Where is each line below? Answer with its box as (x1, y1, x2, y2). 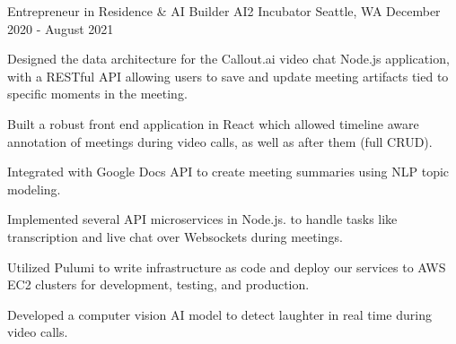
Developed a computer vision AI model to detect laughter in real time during (7, 305, 432, 323)
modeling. (7, 179, 61, 198)
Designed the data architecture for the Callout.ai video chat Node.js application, (7, 49, 450, 68)
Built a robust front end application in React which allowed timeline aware (7, 114, 419, 133)
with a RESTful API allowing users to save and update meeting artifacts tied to (7, 66, 449, 85)
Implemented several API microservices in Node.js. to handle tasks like (7, 210, 398, 228)
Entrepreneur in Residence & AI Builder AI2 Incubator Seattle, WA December (7, 2, 441, 20)
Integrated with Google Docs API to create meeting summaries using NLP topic (7, 162, 450, 181)
